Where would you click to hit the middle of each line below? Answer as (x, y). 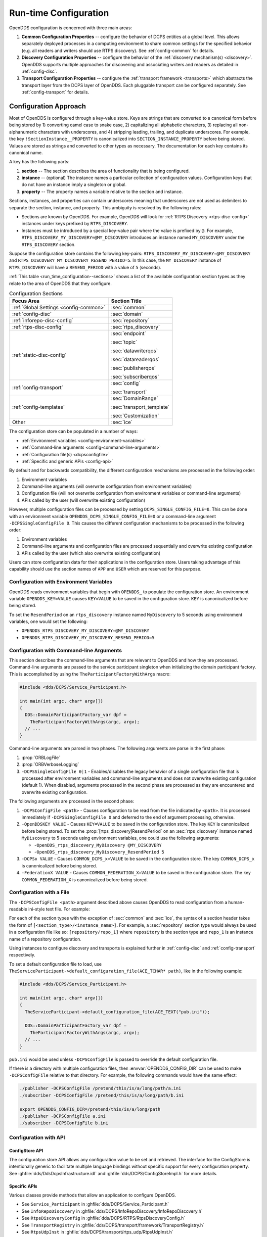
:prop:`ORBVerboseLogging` (50, 764)
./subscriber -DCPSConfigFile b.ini (64, 1123)
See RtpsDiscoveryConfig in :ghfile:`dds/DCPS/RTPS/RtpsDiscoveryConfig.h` (103, 1218)
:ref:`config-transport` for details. (55, 92)
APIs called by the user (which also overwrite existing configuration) (91, 553)
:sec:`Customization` (135, 416)
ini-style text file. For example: (59, 909)
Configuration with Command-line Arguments (66, 650)
